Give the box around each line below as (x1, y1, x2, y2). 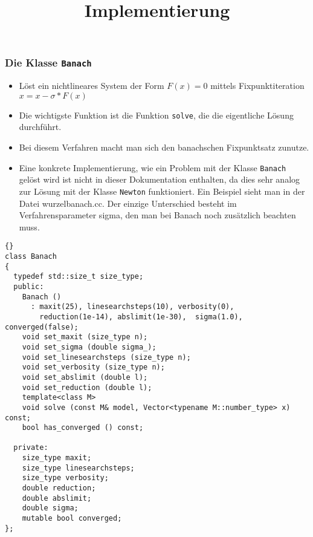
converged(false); (5, 322, 79, 331)
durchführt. (19, 120, 62, 133)
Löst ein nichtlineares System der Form (19, 79, 164, 92)
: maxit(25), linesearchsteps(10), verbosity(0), (30, 302, 234, 311)
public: (13, 282, 44, 291)
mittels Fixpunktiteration (210, 79, 305, 92)
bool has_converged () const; (22, 423, 144, 432)
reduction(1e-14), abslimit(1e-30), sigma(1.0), (39, 312, 243, 321)
